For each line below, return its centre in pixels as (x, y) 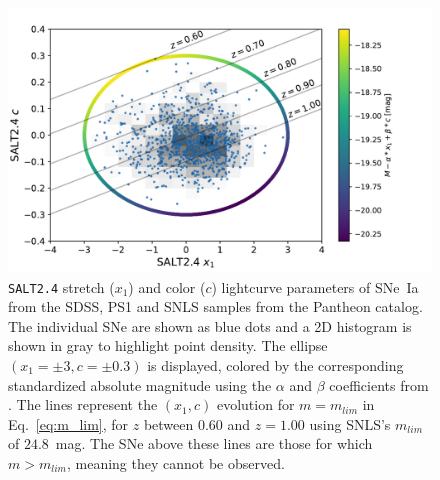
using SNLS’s (350, 423)
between (168, 423)
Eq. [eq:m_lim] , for (68, 423)
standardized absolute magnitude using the (140, 384)
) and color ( (167, 286)
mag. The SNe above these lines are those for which (214, 443)
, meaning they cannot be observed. (175, 463)
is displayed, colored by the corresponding (275, 365)
